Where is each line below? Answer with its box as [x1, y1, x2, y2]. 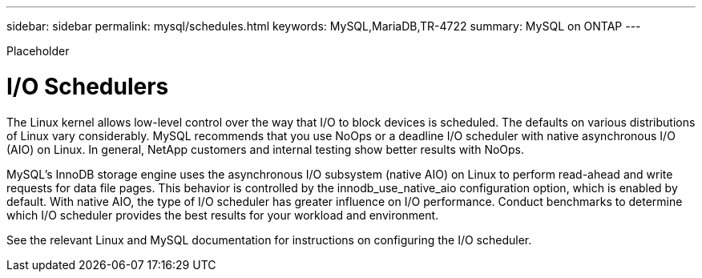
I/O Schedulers [6, 72, 169, 100]
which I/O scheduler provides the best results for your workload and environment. [6, 207, 439, 222]
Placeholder [6, 44, 70, 58]
